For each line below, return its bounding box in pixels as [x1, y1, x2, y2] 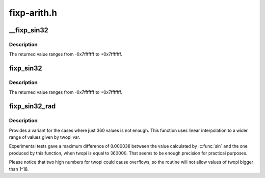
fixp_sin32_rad [9, 102, 56, 110]
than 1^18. [9, 166, 29, 172]
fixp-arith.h [9, 7, 57, 18]
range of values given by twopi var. [9, 134, 80, 140]
